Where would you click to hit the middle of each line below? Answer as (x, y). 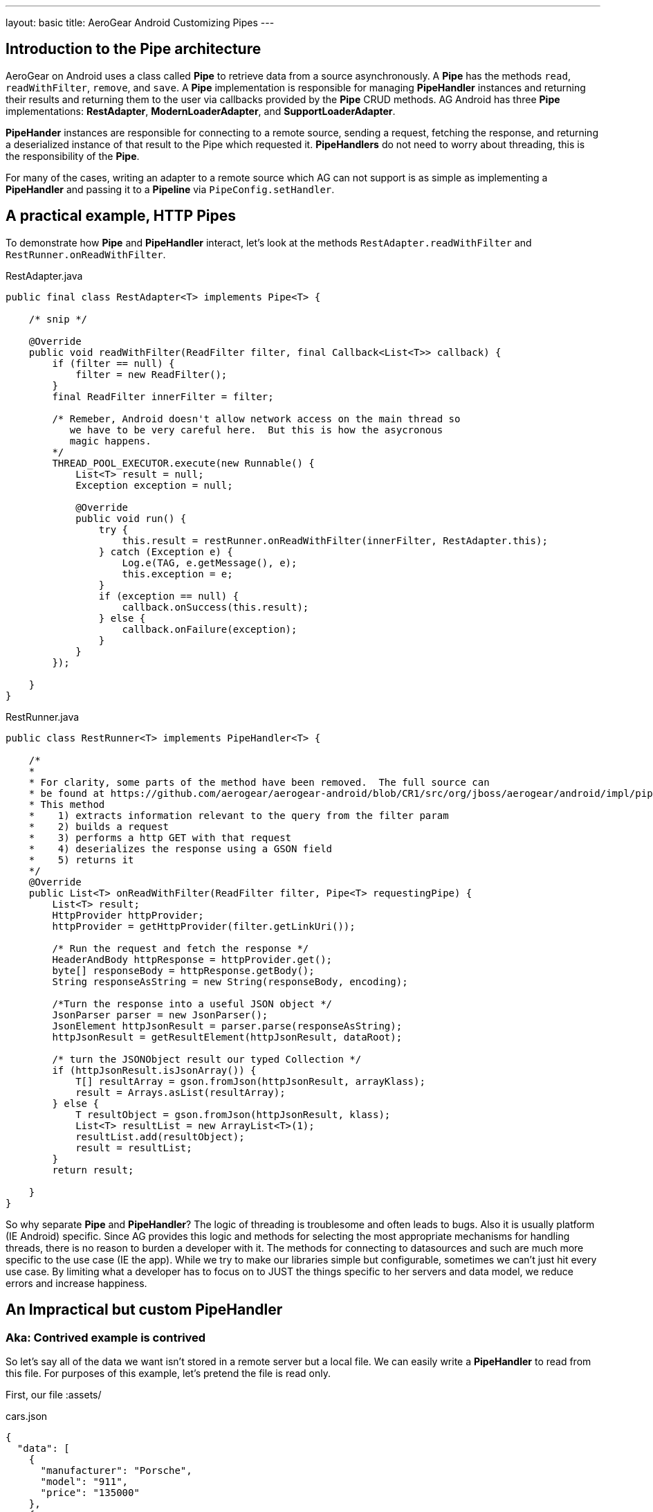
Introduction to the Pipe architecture (134, 49)
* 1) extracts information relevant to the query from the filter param (239, 815)
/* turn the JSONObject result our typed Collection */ (207, 1059)
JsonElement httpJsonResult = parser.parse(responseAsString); (227, 1026)
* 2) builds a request (99, 826)
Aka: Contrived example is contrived (106, 1337)
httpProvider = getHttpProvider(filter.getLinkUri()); (204, 926)
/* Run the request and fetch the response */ (181, 948)
